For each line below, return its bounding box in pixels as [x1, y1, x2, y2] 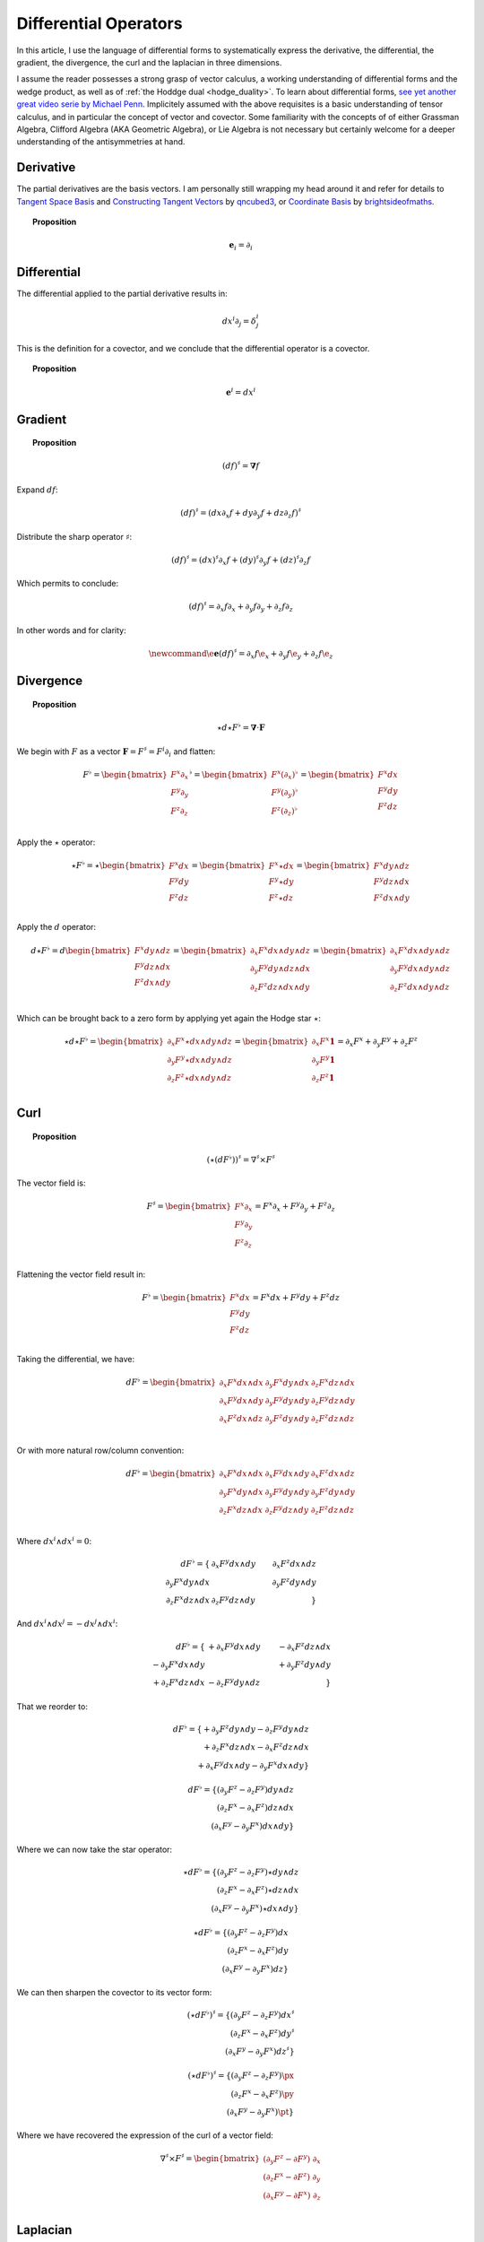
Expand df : [16, 484, 58, 495]
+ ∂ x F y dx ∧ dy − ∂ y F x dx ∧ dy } [197, 1759, 309, 1773]
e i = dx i [225, 386, 256, 397]
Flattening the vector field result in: [16, 1269, 146, 1280]
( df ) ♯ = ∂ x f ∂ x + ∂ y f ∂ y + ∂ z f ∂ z [188, 600, 294, 614]
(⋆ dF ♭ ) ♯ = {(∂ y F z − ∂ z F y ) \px [187, 2069, 295, 2082]
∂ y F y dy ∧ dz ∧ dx [249, 962, 311, 976]
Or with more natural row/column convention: [16, 1445, 185, 1456]
